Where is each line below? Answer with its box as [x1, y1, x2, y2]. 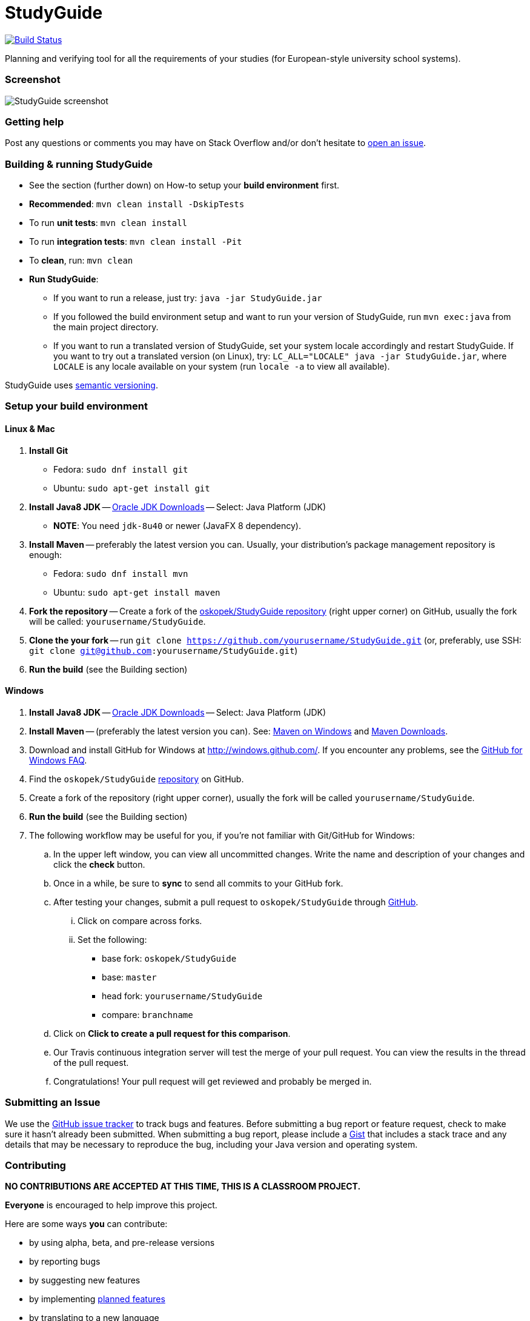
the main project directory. [53, 322, 159, 332]
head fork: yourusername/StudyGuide [102, 990, 263, 1001]
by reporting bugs [29, 1256, 101, 1267]
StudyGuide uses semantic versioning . [5, 380, 158, 390]
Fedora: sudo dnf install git [53, 464, 188, 474]
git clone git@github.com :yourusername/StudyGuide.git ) [29, 645, 298, 656]
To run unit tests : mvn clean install [29, 218, 188, 228]
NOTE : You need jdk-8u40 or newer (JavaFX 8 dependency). [53, 520, 301, 531]
